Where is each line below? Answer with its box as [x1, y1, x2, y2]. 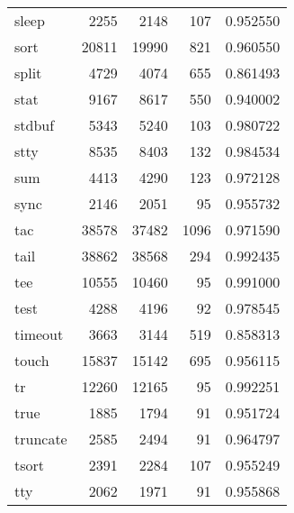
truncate [14, 428, 67, 449]
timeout [14, 324, 64, 344]
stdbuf [14, 115, 55, 135]
